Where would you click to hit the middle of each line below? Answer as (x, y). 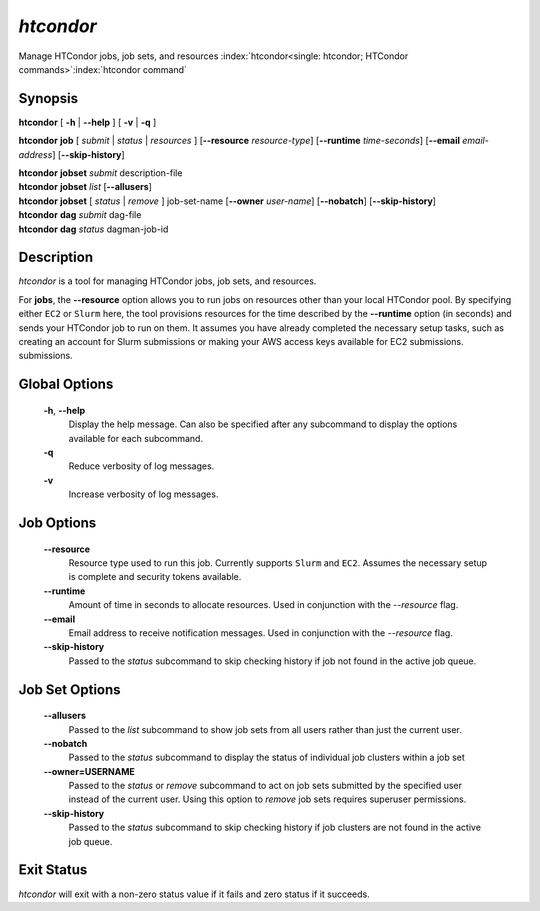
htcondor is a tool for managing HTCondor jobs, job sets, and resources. (167, 281)
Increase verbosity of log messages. (143, 494)
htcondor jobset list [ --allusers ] (85, 187)
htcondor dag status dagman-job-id (93, 229)
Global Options (66, 384)
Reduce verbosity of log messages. (141, 466)
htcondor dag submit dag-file (80, 215)
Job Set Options (69, 689)
